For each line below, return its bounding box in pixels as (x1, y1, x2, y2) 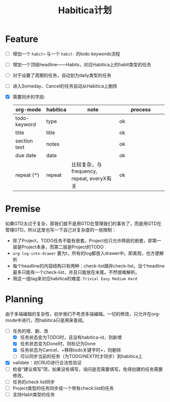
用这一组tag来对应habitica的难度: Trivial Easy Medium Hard (12, 276, 138, 282)
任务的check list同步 (12, 379, 55, 385)
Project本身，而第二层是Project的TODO (21, 244, 104, 250)
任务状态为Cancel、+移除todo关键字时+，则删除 (20, 347, 121, 353)
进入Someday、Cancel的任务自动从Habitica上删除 (12, 83, 117, 89)
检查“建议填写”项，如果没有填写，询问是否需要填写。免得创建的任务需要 (12, 366, 163, 372)
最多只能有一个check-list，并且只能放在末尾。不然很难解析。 (12, 269, 140, 276)
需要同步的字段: (12, 94, 46, 100)
